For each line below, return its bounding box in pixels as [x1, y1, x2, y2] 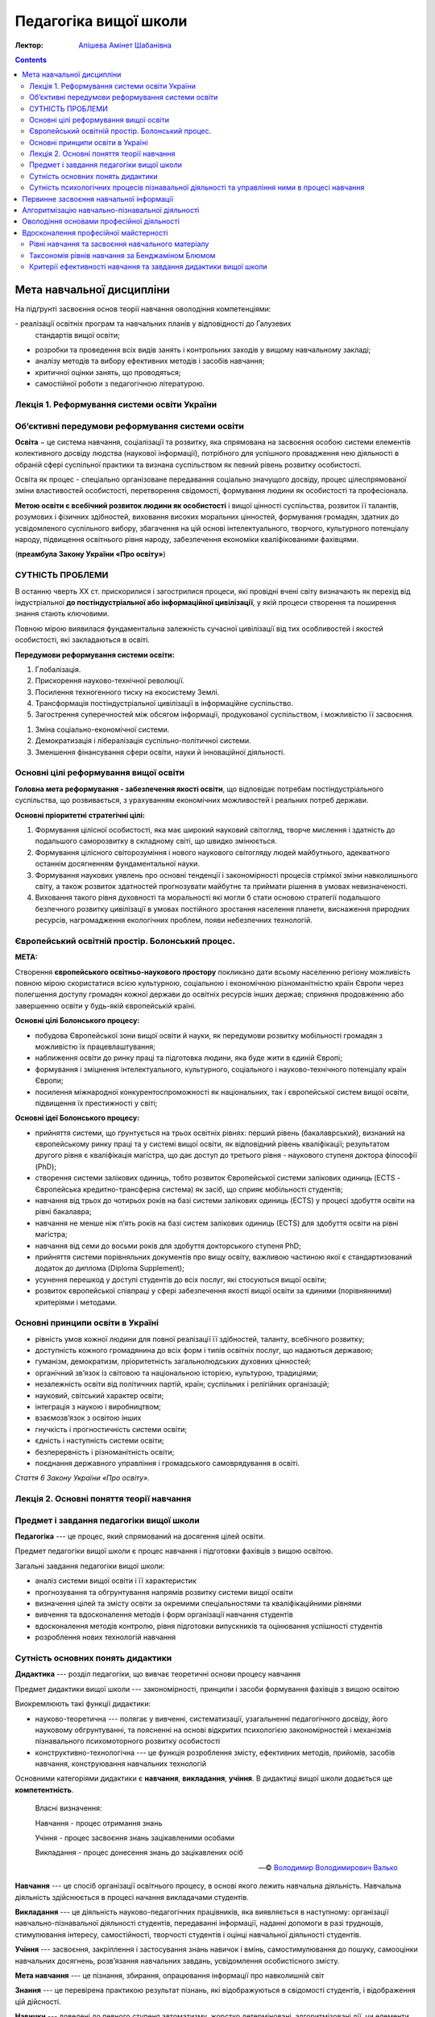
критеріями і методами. [35, 1297, 118, 1307]
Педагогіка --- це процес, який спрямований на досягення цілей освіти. [14, 1531, 265, 1541]
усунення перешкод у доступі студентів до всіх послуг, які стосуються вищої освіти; [35, 1275, 327, 1284]
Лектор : [14, 40, 43, 50]
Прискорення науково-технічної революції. [35, 676, 185, 686]
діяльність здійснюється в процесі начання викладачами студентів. [14, 1892, 249, 1902]
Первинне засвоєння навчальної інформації [22, 194, 173, 203]
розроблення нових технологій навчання [35, 1632, 176, 1642]
